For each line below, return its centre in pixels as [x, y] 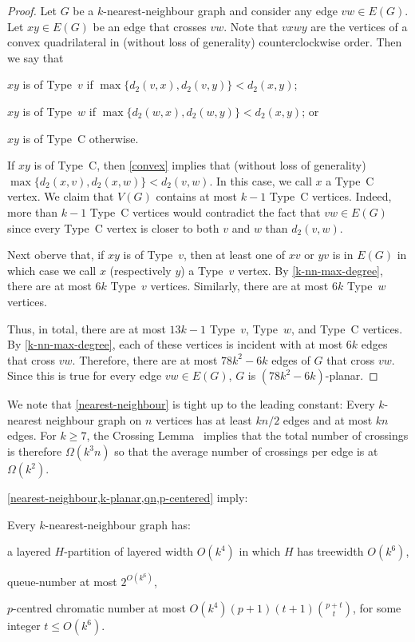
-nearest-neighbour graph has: [118, 524]
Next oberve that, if [56, 255]
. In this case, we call [261, 180]
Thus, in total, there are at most [87, 328]
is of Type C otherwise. [81, 138]
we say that [36, 57]
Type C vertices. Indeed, [330, 196]
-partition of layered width [129, 551]
